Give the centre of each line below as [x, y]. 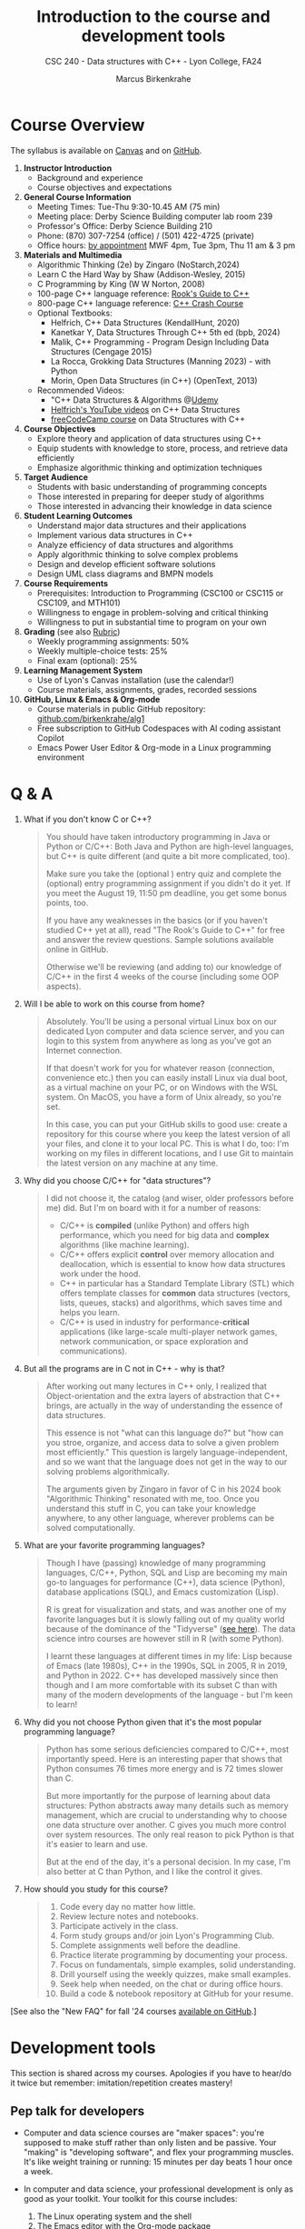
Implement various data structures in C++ [115, 535]
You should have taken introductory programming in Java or [158, 836]
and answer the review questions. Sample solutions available [160, 939]
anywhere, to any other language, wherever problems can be [160, 1518]
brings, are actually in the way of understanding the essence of [164, 1405]
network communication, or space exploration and [154, 1341]
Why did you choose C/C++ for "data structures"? [117, 1180]
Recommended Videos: [81, 390]
